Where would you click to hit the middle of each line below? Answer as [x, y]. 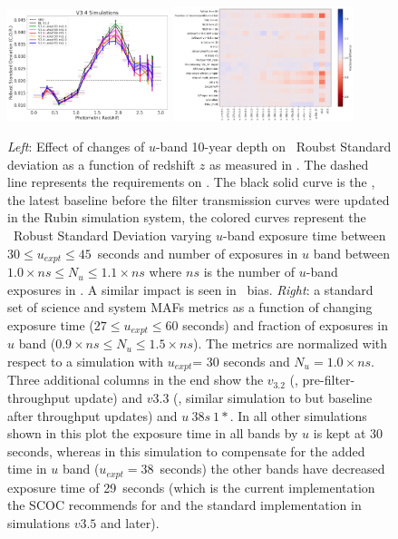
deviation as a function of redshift [102, 164]
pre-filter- [329, 380]
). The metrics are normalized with [291, 343]
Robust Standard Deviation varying [112, 235]
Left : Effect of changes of [76, 147]
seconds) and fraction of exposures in [285, 324]
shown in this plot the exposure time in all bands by [153, 433]
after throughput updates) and [92, 415]
